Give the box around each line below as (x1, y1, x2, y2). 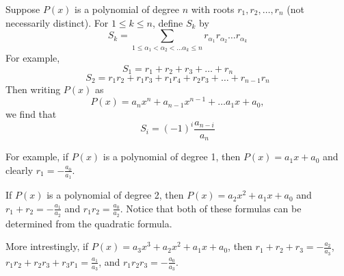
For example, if (5, 149, 69, 164)
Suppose (5, 2, 40, 16)
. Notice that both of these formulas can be (120, 201, 302, 215)
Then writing (5, 82, 61, 97)
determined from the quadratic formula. (5, 216, 172, 230)
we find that (5, 107, 57, 121)
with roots (191, 2, 235, 16)
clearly (5, 162, 34, 177)
